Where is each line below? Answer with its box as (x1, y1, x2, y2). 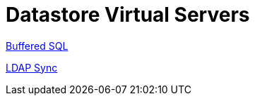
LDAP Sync (6, 61, 58, 74)
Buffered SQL (6, 39, 69, 52)
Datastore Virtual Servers (6, 3, 250, 27)
